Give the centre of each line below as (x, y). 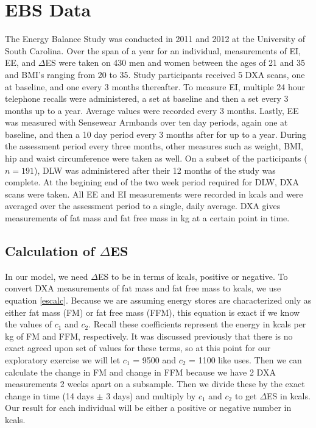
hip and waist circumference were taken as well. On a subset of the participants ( (156, 158)
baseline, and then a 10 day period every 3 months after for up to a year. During (156, 134)
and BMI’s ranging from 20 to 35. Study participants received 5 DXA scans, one (155, 74)
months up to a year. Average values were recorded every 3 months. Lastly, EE (152, 110)
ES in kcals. (289, 395)
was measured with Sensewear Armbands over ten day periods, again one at (146, 122)
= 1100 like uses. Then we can (245, 359)
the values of (29, 324)
